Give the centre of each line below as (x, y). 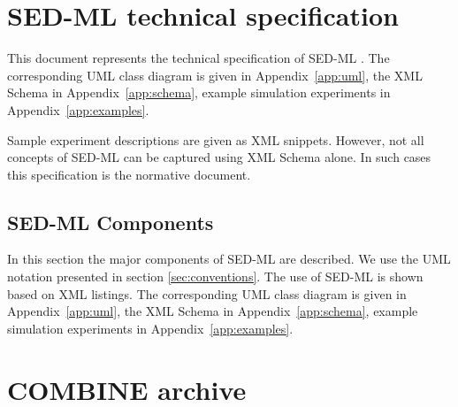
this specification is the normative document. (129, 174)
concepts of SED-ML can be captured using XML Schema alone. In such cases (219, 157)
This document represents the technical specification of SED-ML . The (198, 58)
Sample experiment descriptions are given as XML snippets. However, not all (216, 139)
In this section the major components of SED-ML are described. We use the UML (229, 259)
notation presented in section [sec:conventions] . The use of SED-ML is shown (215, 276)
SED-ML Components (111, 222)
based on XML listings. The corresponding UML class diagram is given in (207, 293)
